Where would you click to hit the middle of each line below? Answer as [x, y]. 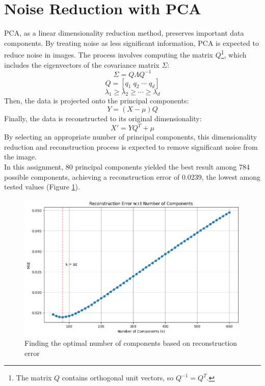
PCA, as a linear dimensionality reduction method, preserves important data [124, 33]
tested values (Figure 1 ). [42, 187]
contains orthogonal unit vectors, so [118, 378]
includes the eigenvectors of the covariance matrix [82, 64]
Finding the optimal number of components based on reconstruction [131, 343]
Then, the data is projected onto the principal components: [97, 101]
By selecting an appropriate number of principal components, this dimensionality [131, 137]
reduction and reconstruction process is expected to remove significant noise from [131, 146]
